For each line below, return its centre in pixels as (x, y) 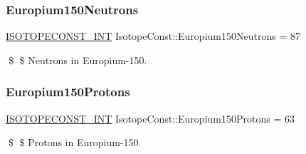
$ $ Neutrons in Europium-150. (78, 60)
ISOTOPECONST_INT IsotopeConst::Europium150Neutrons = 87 (153, 36)
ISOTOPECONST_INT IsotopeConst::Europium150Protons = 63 (150, 118)
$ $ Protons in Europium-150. (75, 142)
